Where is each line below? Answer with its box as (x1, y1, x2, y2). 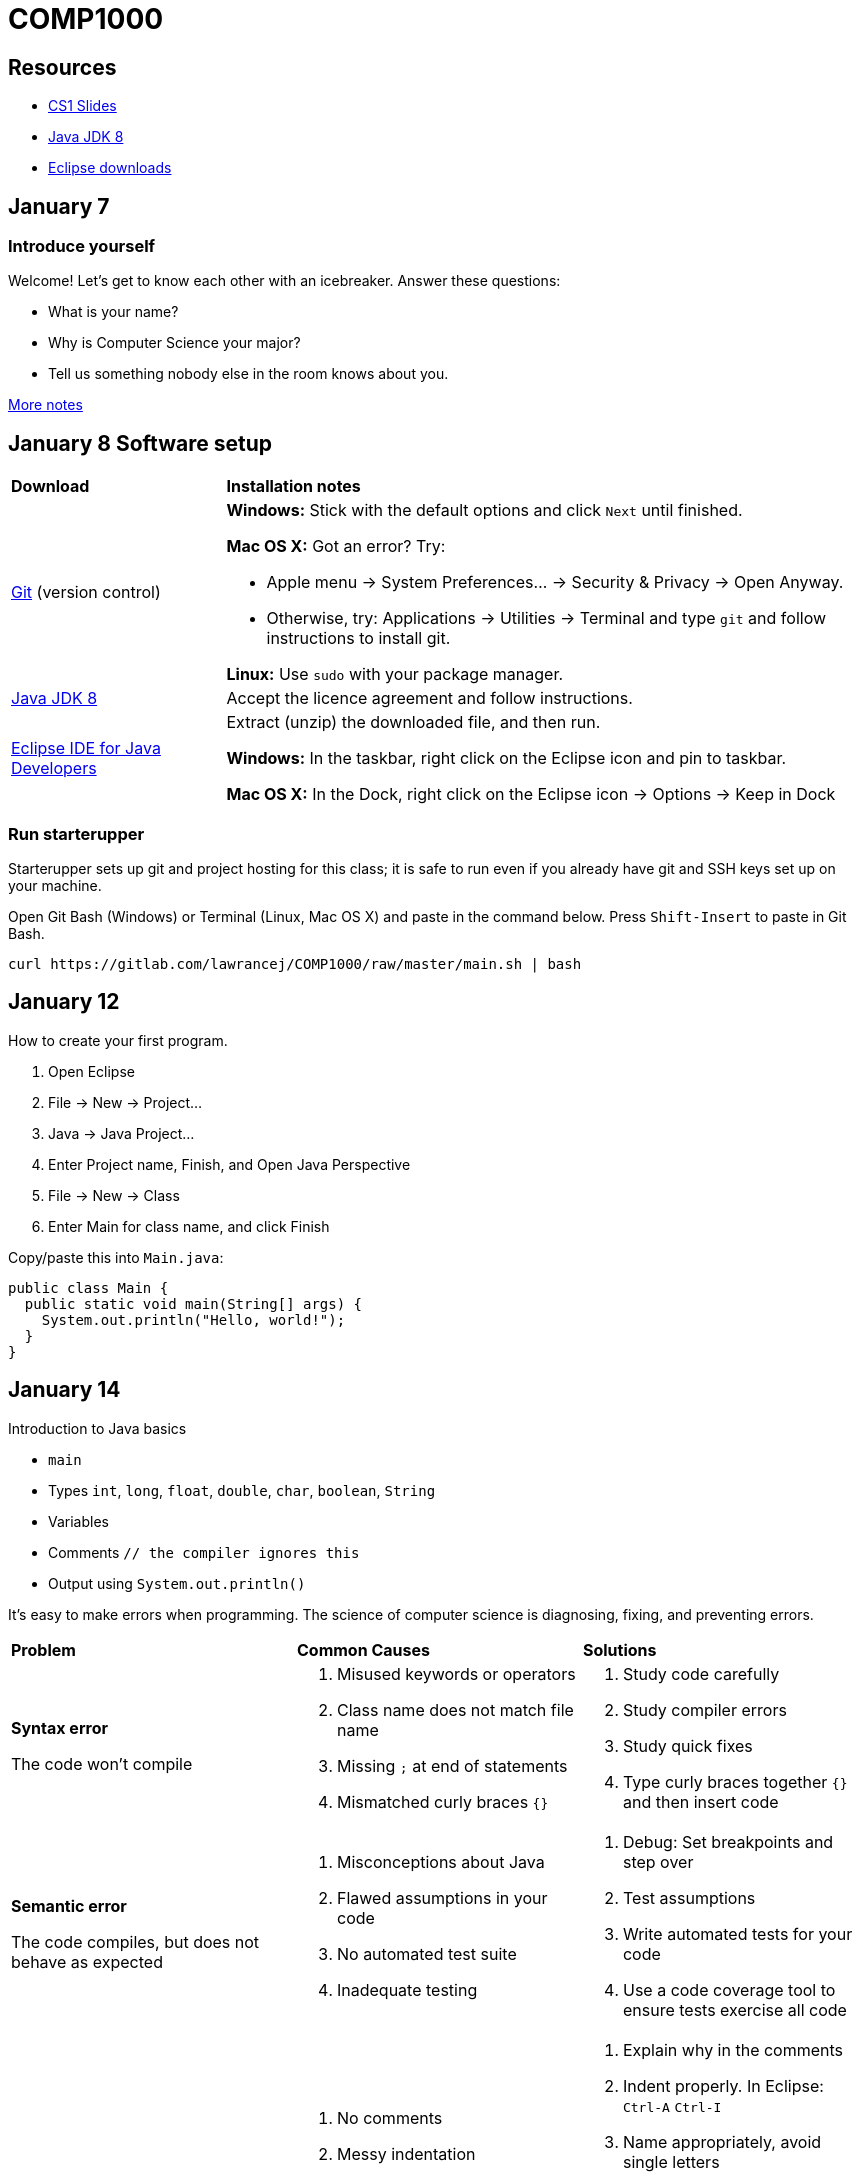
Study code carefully (622, 1663, 780, 1684)
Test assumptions (622, 1887, 756, 1908)
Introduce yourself (8, 236, 156, 257)
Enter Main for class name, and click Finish (48, 1217, 330, 1235)
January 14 (8, 1377, 121, 1403)
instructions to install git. (266, 628, 451, 649)
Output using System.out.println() (48, 1574, 306, 1592)
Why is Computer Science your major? (48, 334, 301, 352)
